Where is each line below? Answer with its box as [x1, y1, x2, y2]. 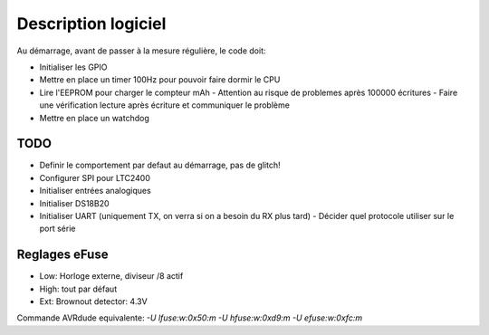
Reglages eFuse [16, 247, 109, 263]
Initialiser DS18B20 [39, 197, 110, 208]
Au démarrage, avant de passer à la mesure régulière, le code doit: [16, 45, 266, 56]
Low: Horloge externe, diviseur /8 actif [39, 271, 184, 282]
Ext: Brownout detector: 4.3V [39, 296, 149, 307]
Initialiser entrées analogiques [39, 186, 151, 196]
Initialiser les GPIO [39, 62, 108, 72]
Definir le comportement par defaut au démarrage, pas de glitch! [39, 159, 281, 171]
